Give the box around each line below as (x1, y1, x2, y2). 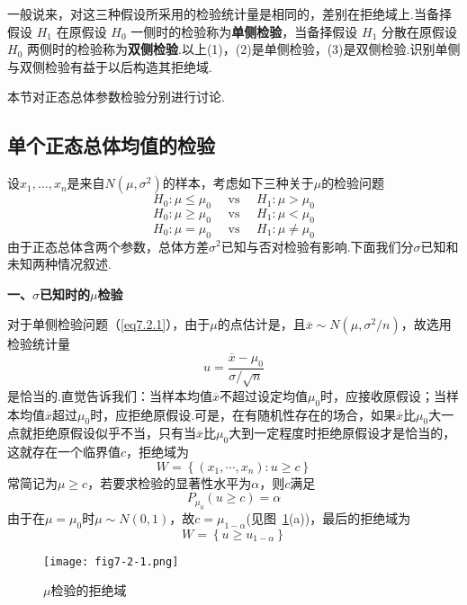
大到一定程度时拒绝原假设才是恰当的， (229, 423, 456, 442)
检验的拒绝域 (50, 581, 127, 600)
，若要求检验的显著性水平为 (87, 473, 252, 492)
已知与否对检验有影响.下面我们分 (220, 236, 414, 255)
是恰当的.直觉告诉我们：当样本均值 (7, 386, 212, 405)
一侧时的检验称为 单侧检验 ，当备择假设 (130, 22, 358, 40)
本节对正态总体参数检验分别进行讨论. (7, 87, 225, 106)
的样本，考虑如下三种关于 (162, 173, 314, 192)
